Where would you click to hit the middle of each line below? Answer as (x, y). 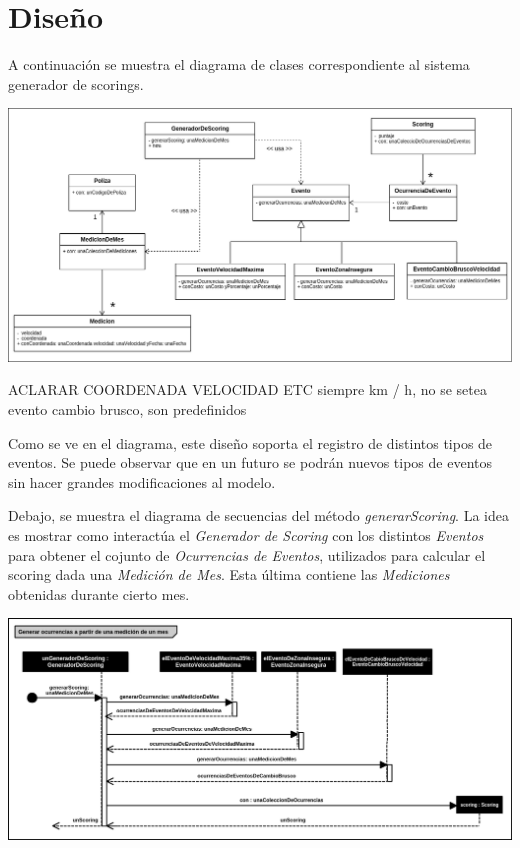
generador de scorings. (76, 83)
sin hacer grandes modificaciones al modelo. (142, 481)
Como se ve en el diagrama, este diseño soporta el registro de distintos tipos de (250, 442)
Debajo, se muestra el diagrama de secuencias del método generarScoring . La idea (258, 515)
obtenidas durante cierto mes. (99, 593)
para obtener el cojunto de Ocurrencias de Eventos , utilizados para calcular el (247, 554)
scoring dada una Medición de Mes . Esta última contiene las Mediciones (229, 574)
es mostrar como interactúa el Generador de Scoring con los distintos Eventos (246, 534)
